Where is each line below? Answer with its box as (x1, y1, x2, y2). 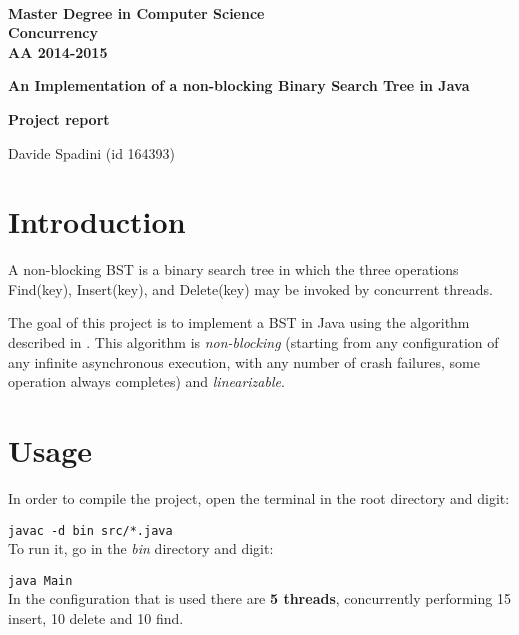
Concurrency (8, 22, 98, 43)
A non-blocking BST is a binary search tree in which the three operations (8, 259, 459, 280)
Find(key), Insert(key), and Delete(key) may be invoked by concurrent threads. (8, 278, 493, 299)
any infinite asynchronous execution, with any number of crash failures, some (8, 351, 480, 372)
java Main (8, 573, 73, 588)
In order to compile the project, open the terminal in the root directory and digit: (8, 487, 510, 508)
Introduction (8, 201, 186, 242)
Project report (8, 108, 110, 129)
